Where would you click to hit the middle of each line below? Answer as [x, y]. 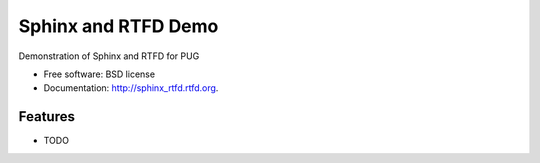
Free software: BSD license [99, 74]
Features [46, 116]
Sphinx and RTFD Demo [118, 26]
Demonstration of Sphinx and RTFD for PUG [109, 56]
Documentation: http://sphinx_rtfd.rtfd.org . [131, 88]
